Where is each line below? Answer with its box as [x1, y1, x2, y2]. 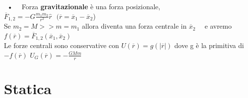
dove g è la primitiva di [174, 40, 244, 50]
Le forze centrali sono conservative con [4, 40, 119, 50]
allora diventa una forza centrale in [82, 21, 187, 31]
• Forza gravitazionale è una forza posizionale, [7, 1, 161, 11]
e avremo [205, 21, 232, 31]
